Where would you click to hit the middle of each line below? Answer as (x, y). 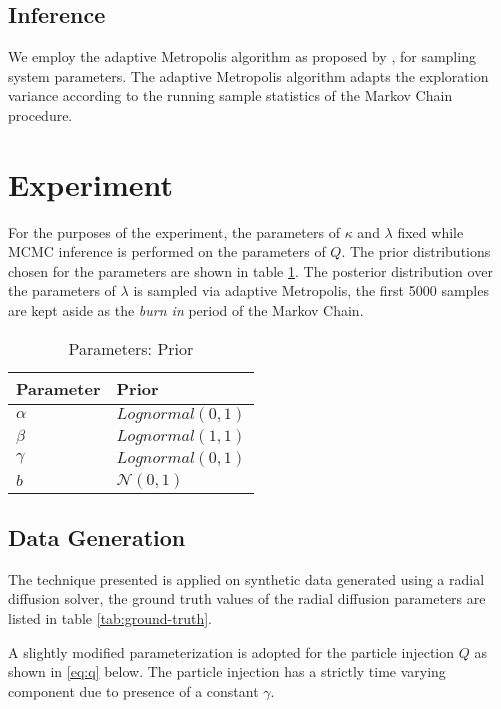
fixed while (430, 231)
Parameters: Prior (131, 348)
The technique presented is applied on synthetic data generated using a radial (246, 578)
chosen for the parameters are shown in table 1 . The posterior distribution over (250, 270)
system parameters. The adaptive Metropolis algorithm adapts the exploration (248, 75)
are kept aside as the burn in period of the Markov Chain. (186, 310)
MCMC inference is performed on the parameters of (167, 251)
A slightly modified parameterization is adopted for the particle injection (231, 651)
